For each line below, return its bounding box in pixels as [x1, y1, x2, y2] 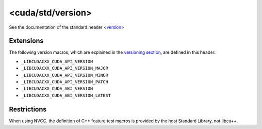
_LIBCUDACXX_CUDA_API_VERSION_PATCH [21, 79, 109, 85]
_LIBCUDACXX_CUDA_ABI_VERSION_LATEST [21, 93, 111, 98]
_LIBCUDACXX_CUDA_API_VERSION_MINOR [21, 72, 109, 78]
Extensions [9, 37, 44, 45]
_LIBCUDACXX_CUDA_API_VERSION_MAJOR [21, 65, 109, 71]
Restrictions [9, 105, 47, 113]
